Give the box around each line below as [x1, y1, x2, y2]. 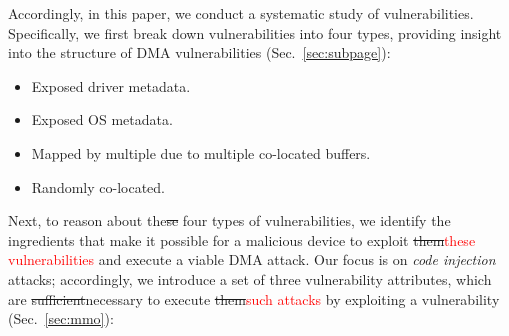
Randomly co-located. [31, 176, 165, 197]
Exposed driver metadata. [31, 75, 191, 96]
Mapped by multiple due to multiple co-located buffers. [31, 142, 371, 163]
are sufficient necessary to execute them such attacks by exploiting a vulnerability [8, 288, 500, 309]
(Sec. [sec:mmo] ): [8, 308, 114, 329]
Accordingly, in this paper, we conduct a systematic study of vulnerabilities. [8, 3, 474, 23]
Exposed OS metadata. [31, 109, 173, 130]
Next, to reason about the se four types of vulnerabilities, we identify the [8, 210, 451, 231]
